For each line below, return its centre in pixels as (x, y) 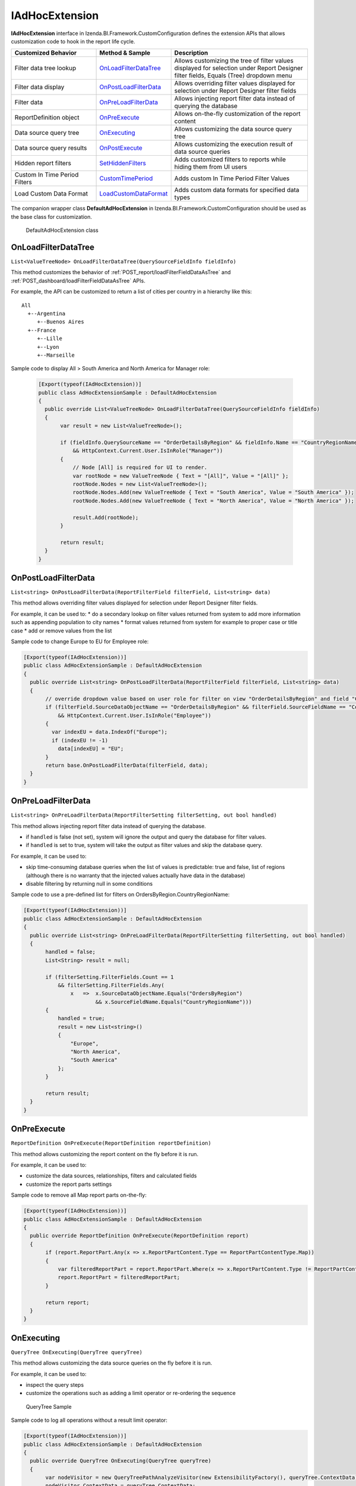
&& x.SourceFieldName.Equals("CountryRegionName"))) (174, 1002)
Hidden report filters (43, 163)
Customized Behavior (46, 53)
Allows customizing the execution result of (233, 144)
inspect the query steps (55, 1384)
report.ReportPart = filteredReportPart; (119, 1277)
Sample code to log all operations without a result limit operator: (89, 1420)
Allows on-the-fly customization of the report (237, 114)
